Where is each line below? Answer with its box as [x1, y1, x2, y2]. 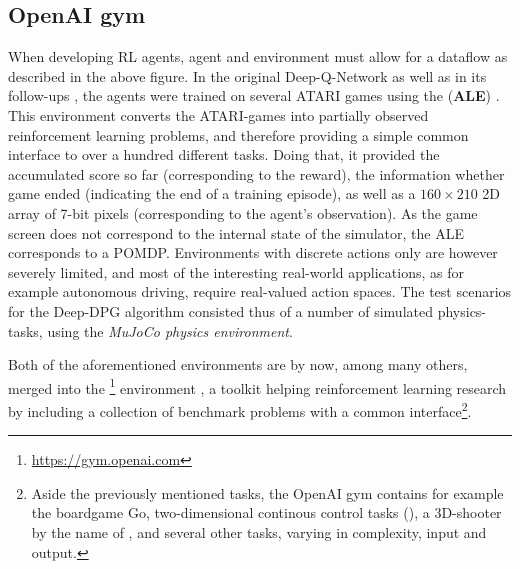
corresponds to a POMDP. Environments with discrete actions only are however [8, 242, 498, 263]
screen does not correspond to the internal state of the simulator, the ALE [8, 222, 464, 243]
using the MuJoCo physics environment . [47, 320, 293, 341]
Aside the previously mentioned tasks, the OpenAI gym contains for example [31, 482, 504, 503]
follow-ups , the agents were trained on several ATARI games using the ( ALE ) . [8, 85, 500, 106]
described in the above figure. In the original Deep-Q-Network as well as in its [8, 65, 487, 86]
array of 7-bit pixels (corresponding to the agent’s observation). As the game [8, 202, 478, 223]
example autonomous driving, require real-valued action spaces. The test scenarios [8, 281, 512, 302]
